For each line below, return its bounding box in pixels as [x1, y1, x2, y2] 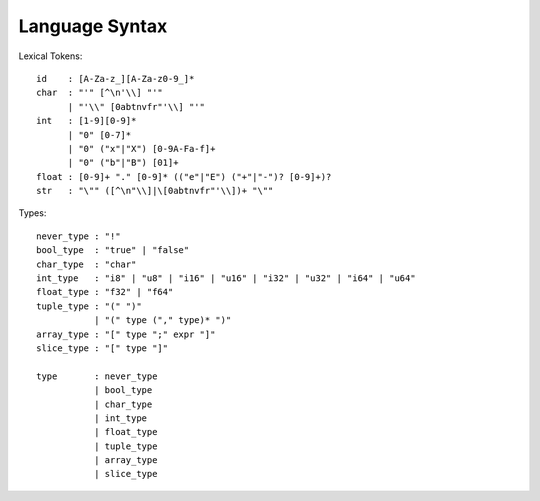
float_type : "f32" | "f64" [36, 286, 174, 298]
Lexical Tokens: [18, 50, 83, 62]
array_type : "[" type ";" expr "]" [36, 328, 216, 340]
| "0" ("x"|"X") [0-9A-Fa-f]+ [67, 143, 216, 154]
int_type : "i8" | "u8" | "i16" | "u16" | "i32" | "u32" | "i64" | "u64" [36, 273, 416, 284]
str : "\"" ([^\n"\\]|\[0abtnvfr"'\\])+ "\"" [36, 185, 274, 197]
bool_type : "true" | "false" [36, 245, 190, 256]
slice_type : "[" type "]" [36, 342, 169, 354]
